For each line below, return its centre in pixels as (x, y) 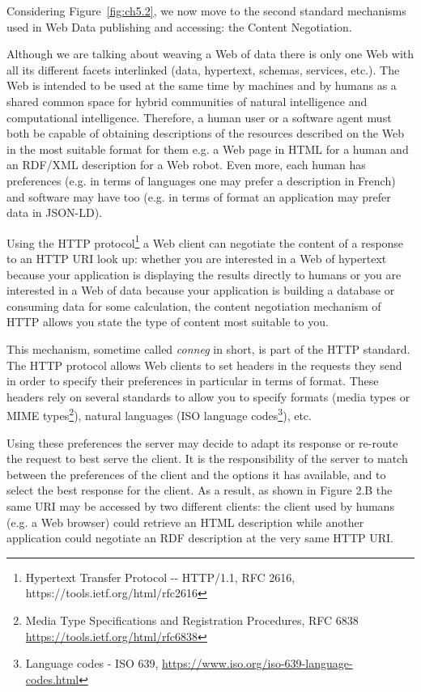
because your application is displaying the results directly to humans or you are (204, 274)
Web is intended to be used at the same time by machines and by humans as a (202, 85)
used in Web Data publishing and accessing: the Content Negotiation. (179, 26)
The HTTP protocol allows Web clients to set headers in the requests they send (204, 365)
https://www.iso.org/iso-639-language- (257, 663)
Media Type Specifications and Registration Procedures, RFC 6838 (192, 620)
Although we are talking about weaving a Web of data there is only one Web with (210, 54)
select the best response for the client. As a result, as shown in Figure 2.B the (200, 490)
